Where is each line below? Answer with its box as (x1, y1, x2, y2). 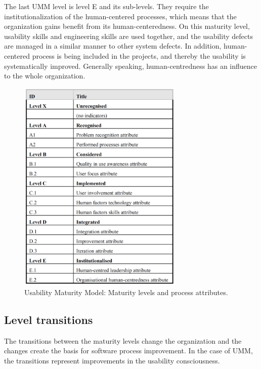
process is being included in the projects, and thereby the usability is (32, 50, 246, 61)
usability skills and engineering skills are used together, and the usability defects (4, 30, 253, 41)
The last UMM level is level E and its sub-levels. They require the (4, 1, 209, 11)
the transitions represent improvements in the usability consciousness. (4, 355, 220, 365)
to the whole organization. (4, 70, 85, 81)
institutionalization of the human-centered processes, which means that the (4, 11, 237, 21)
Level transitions (4, 311, 93, 327)
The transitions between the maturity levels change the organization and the (4, 335, 242, 346)
